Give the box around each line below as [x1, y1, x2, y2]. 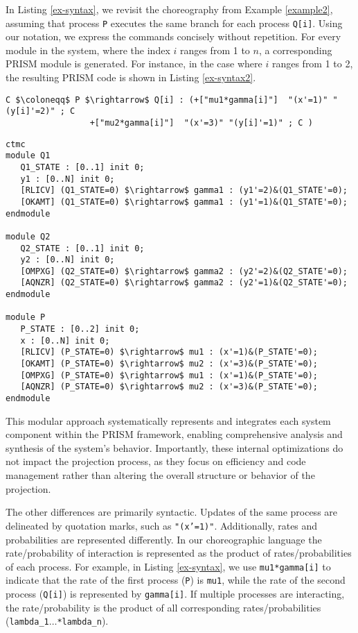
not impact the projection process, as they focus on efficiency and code [6, 454, 306, 469]
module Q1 [6, 151, 51, 161]
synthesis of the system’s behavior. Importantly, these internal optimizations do [6, 440, 343, 455]
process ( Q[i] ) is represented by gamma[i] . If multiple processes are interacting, [6, 586, 345, 600]
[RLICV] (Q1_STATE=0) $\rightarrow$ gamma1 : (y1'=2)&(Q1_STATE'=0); [20, 185, 348, 196]
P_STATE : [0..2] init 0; [20, 324, 140, 335]
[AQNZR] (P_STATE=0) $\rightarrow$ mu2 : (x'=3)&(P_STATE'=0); [20, 382, 319, 392]
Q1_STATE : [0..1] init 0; [20, 162, 145, 172]
